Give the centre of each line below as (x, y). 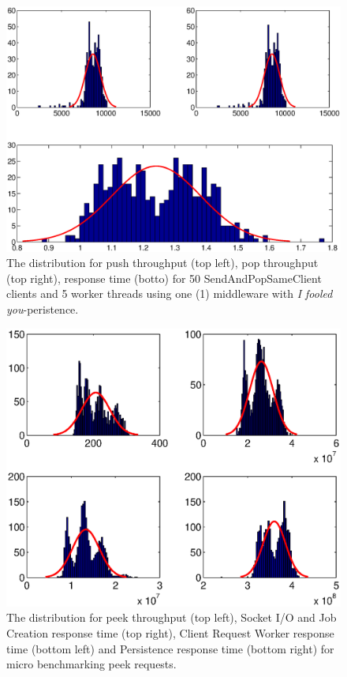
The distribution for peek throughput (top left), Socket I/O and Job (172, 617)
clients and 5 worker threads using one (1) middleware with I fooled (170, 293)
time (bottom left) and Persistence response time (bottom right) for (170, 648)
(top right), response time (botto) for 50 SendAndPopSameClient (164, 278)
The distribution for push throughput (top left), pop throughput (162, 263)
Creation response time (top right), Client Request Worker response (170, 633)
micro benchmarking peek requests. (91, 664)
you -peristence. (43, 308)
